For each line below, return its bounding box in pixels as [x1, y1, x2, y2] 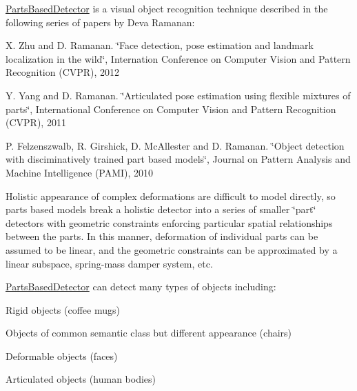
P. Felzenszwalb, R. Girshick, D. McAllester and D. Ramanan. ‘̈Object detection [6, 138, 345, 152]
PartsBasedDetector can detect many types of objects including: [6, 279, 276, 294]
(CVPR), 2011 [6, 115, 66, 130]
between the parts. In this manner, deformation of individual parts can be [6, 229, 318, 243]
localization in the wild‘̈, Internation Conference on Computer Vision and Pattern [6, 51, 351, 66]
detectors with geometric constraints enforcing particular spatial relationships [6, 215, 333, 230]
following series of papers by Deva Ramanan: [6, 14, 195, 29]
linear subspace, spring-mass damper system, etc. [6, 256, 213, 270]
